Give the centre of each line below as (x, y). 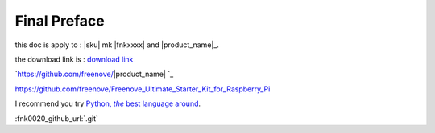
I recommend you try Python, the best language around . (108, 103)
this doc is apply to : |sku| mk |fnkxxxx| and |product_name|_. (117, 45)
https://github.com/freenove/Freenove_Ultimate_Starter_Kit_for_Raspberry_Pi (143, 89)
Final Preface (60, 21)
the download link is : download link (74, 59)
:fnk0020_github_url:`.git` (56, 118)
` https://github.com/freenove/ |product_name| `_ (94, 74)
